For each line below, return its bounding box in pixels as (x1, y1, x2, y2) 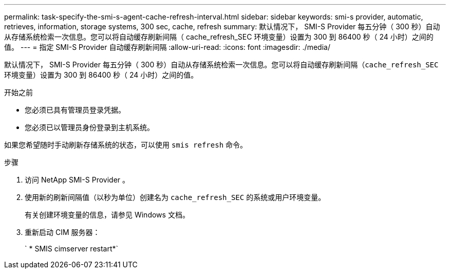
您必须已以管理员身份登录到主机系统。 (25, 123, 154, 132)
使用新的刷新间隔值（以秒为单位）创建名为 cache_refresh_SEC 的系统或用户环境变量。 (25, 193, 326, 202)
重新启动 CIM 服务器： (25, 228, 100, 236)
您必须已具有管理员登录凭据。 (25, 105, 125, 114)
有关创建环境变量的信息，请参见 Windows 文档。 (25, 210, 190, 219)
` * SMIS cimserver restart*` (25, 244, 119, 253)
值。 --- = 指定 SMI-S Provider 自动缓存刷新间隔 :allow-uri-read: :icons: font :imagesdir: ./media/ (4, 43, 330, 51)
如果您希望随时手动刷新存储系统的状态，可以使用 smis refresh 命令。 (4, 140, 248, 149)
